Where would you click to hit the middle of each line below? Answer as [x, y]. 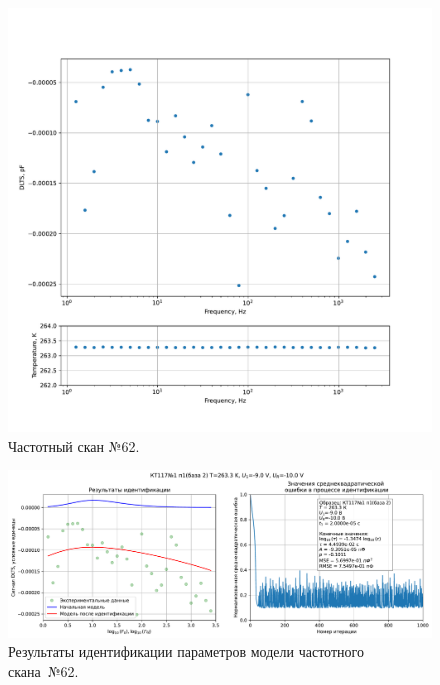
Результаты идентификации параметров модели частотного [186, 651]
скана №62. [43, 671]
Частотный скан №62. [74, 445]
